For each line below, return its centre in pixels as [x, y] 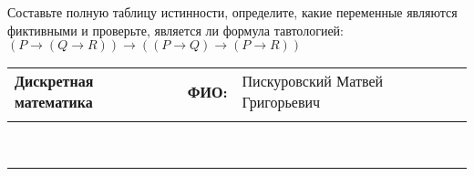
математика [54, 102]
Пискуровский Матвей [313, 81]
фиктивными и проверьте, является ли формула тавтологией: [175, 30]
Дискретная [54, 81]
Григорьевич [281, 102]
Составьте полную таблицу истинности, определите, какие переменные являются [232, 12]
